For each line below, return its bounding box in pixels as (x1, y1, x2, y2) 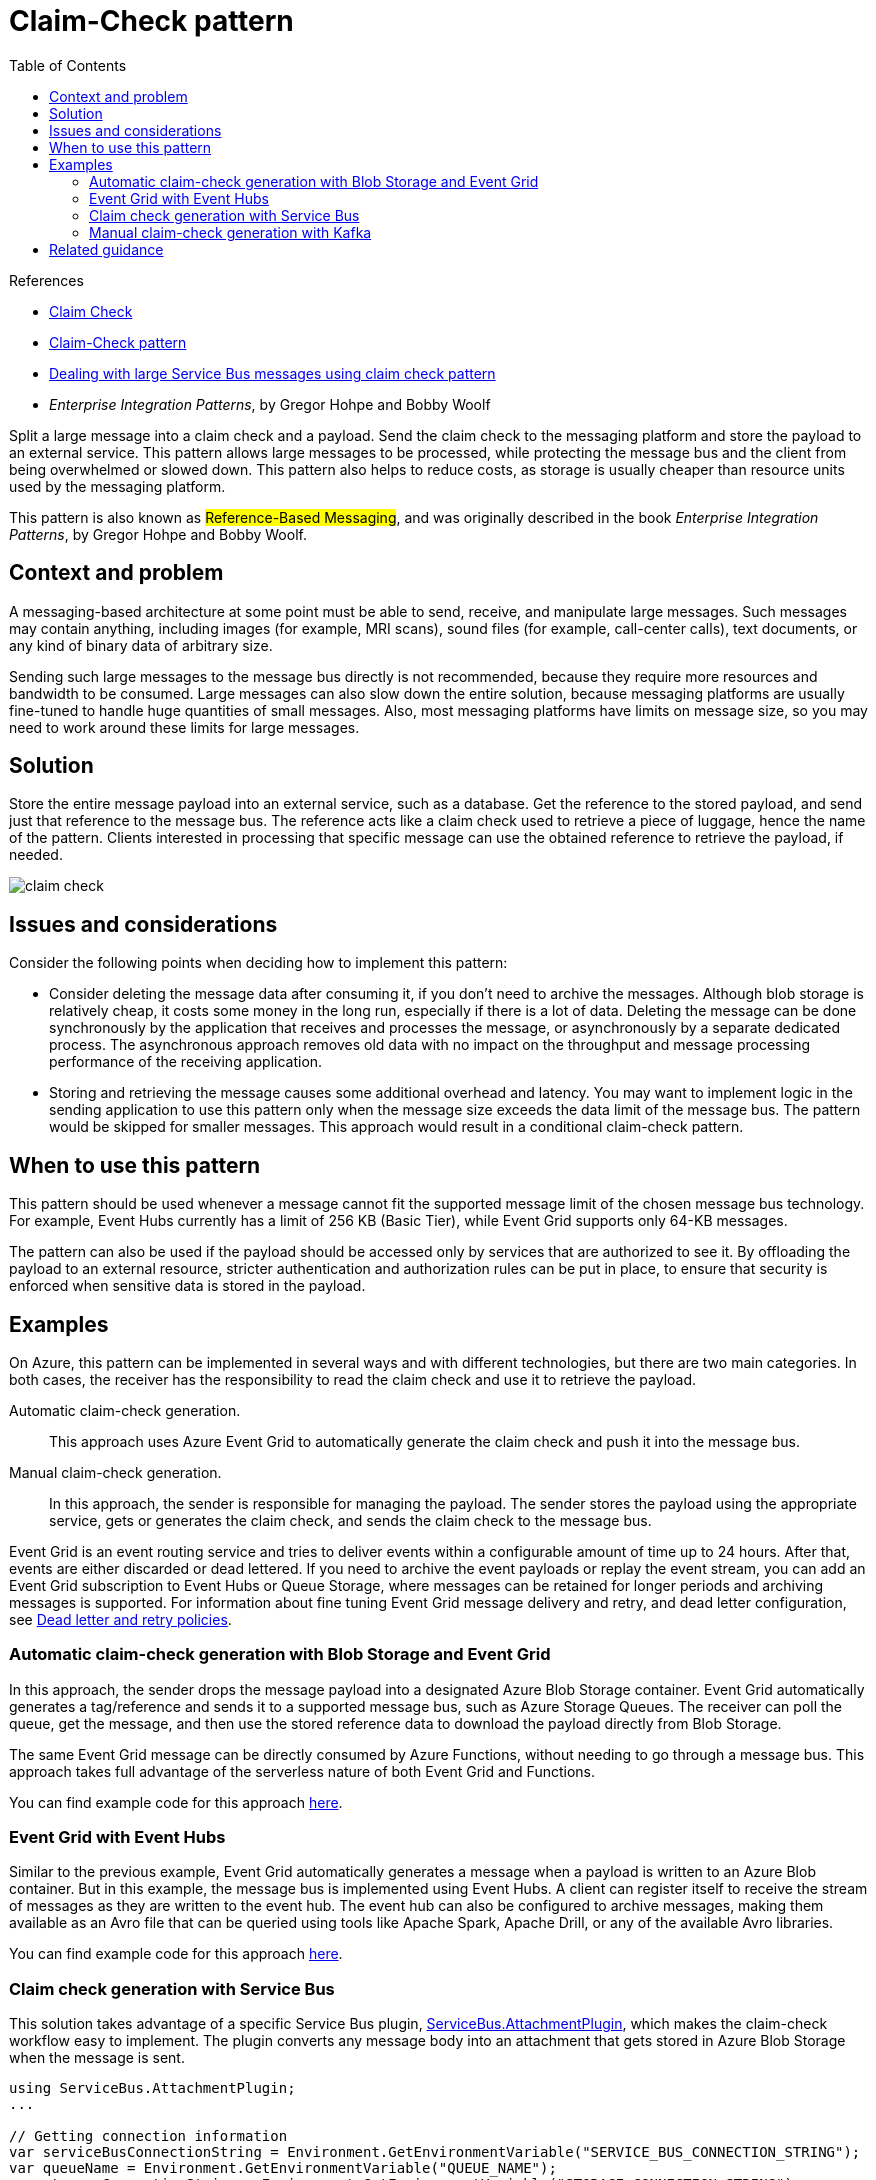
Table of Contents (9, 56, 127, 74)
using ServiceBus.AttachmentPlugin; (9, 2080, 296, 2097)
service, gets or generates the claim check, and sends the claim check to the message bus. (49, 1511, 652, 1529)
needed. (9, 846, 63, 864)
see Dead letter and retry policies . (9, 1610, 232, 1628)
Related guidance (49, 240, 164, 258)
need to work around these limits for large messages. (9, 718, 360, 736)
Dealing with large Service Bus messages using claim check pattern (49, 364, 496, 382)
